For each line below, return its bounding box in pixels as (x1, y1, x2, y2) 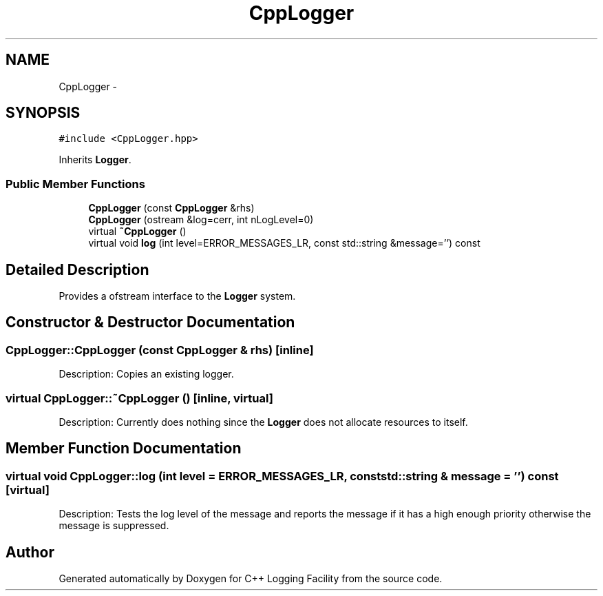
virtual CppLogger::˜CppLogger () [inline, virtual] (6, 391, 273, 405)
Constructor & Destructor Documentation (6, 314, 295, 331)
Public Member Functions (6, 176, 145, 191)
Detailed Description (6, 260, 149, 278)
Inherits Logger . (59, 154, 131, 166)
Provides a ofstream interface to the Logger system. (59, 290, 296, 302)
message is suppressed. (59, 520, 169, 532)
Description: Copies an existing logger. (59, 368, 234, 380)
